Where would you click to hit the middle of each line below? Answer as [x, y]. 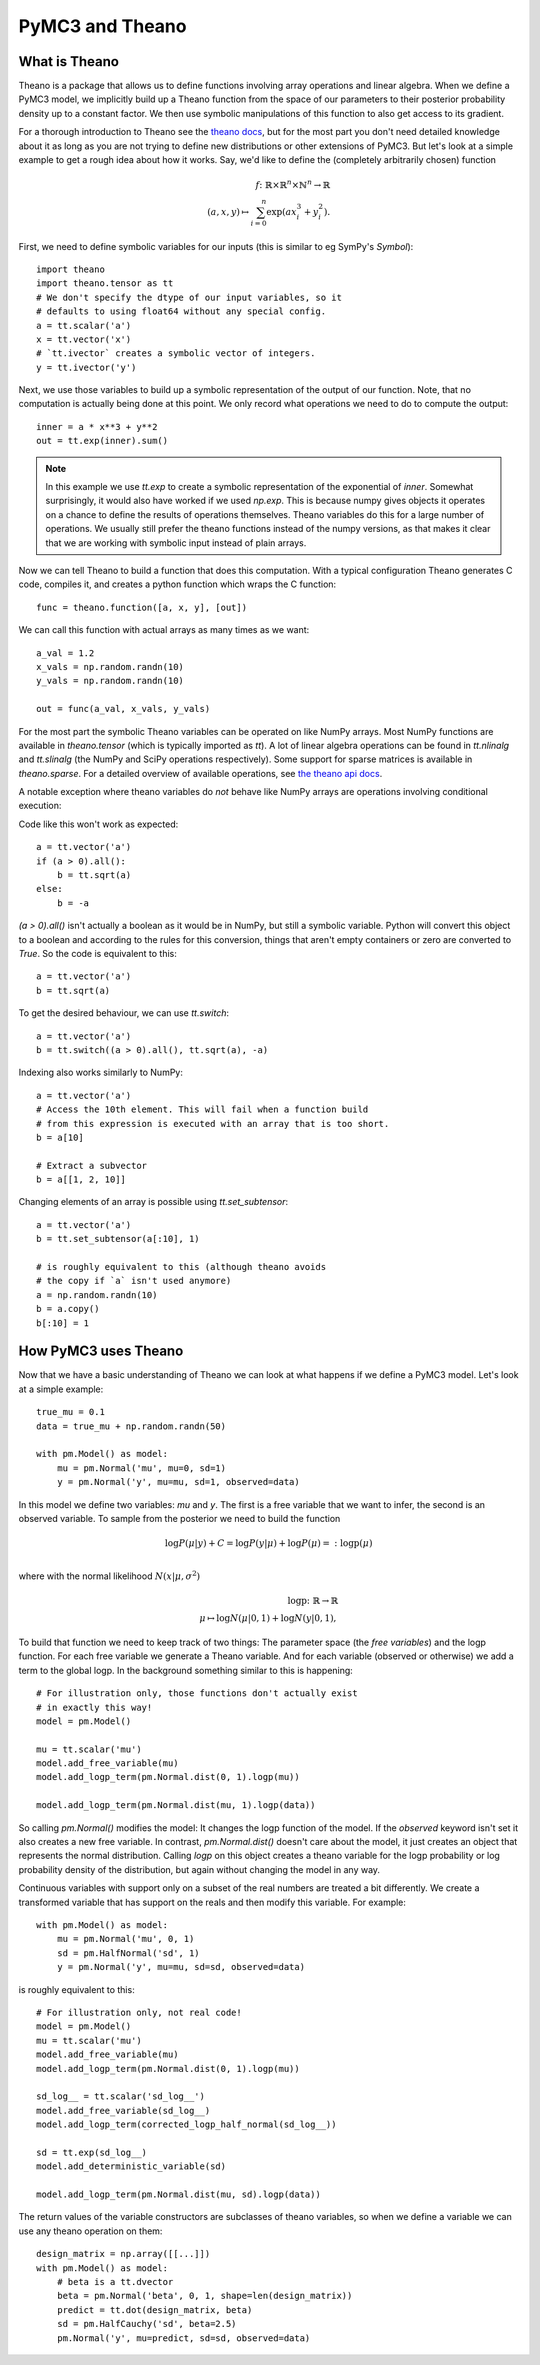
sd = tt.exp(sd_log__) [92, 2152]
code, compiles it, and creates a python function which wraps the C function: [177, 584]
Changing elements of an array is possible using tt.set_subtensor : [153, 1202]
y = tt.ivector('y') [86, 367]
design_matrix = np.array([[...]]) [123, 2254]
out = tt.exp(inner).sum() [102, 441]
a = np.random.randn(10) [97, 1294]
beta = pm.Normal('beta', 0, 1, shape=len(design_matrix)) [204, 2296]
